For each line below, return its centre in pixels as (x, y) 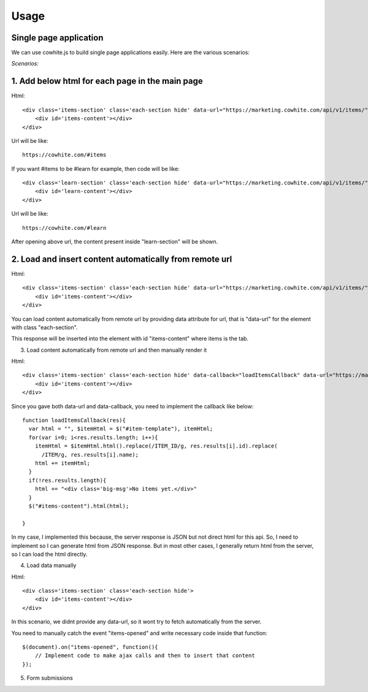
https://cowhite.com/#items (64, 155)
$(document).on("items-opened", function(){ (90, 647)
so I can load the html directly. (49, 554)
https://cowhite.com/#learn (64, 228)
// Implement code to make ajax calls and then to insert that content (145, 656)
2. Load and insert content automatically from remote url (122, 259)
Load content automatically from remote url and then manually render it (117, 350)
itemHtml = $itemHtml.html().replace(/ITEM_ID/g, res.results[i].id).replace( (156, 446)
